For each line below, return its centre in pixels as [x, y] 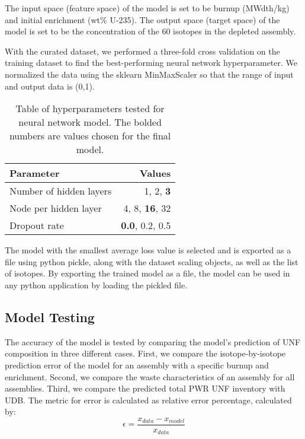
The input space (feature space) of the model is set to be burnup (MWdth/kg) [147, 8]
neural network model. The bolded [90, 122]
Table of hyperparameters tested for [90, 109]
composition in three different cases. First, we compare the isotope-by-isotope [145, 353]
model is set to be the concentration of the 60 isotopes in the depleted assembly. [150, 31]
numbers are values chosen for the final [90, 136]
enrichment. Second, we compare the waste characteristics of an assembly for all [150, 376]
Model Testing [50, 316]
